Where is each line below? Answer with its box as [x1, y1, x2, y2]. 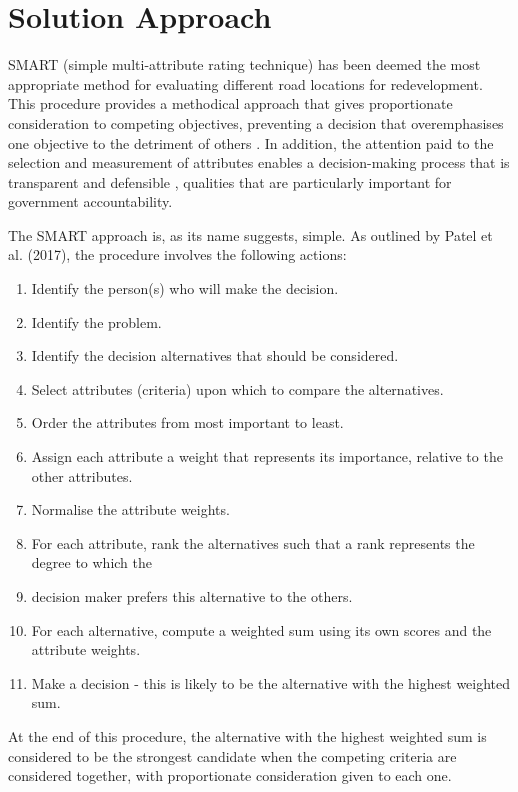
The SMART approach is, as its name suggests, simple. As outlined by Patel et [8, 224, 493, 245]
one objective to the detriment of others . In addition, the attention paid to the [8, 132, 494, 153]
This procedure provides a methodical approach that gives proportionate [8, 93, 453, 114]
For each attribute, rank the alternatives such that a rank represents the [31, 532, 475, 553]
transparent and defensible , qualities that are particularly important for [8, 171, 452, 192]
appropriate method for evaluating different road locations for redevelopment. [8, 73, 483, 94]
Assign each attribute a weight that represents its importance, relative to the [31, 446, 503, 467]
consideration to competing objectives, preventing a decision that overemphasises [8, 112, 504, 133]
